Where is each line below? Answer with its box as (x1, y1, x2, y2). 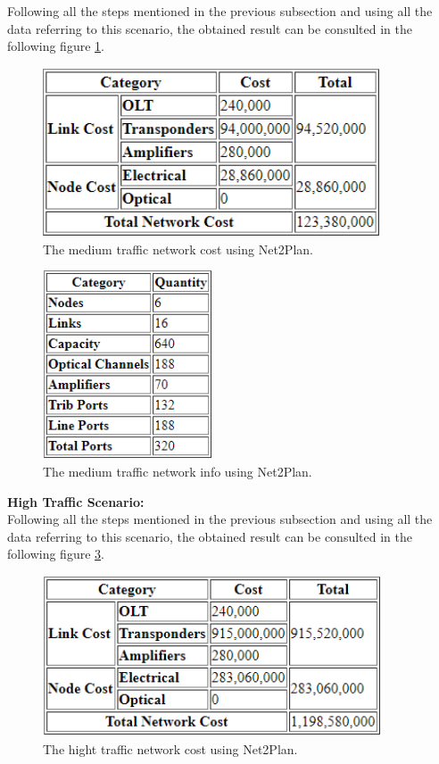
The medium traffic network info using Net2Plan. (43, 461, 312, 480)
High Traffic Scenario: (7, 492, 145, 511)
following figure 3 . (7, 544, 104, 563)
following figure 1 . (7, 37, 104, 55)
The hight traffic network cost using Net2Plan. (43, 739, 298, 758)
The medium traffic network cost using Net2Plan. (43, 239, 313, 258)
